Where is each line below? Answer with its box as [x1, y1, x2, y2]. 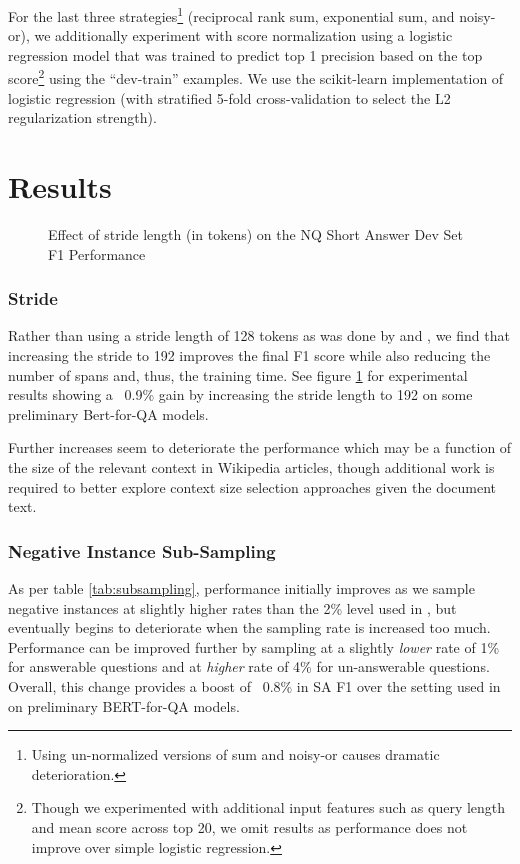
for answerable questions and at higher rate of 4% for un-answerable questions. [8, 656, 490, 677]
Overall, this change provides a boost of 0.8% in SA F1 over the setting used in [8, 675, 501, 696]
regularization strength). [8, 107, 157, 128]
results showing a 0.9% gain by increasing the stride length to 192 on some [8, 384, 473, 405]
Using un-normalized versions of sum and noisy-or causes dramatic [31, 744, 440, 765]
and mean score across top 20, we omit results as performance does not [31, 816, 468, 837]
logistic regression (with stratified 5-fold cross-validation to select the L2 [8, 87, 451, 108]
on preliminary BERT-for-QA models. [8, 695, 240, 716]
